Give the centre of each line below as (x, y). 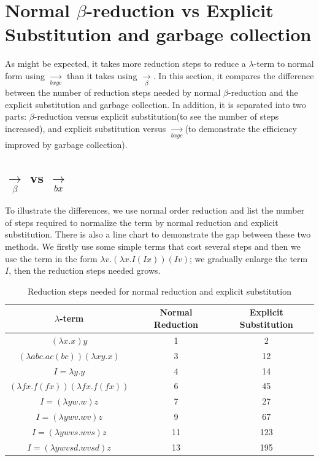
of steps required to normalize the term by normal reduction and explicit (142, 222)
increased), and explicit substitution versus (86, 129)
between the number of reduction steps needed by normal (113, 92)
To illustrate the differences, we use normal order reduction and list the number (155, 210)
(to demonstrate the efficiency (241, 129)
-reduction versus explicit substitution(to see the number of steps (156, 116)
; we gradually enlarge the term (249, 258)
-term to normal (284, 64)
